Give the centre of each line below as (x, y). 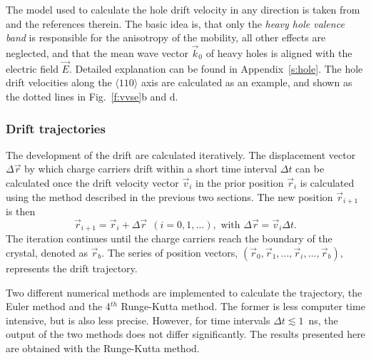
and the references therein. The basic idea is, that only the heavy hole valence (175, 23)
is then (21, 211)
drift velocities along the (59, 82)
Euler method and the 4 (58, 306)
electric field (32, 68)
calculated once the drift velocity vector (92, 182)
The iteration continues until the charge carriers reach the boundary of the (169, 238)
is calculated (327, 182)
